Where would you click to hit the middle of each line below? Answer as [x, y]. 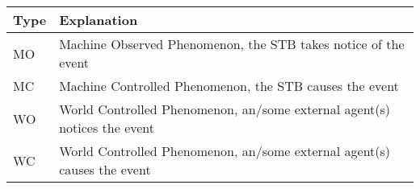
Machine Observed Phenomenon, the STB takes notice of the [232, 44]
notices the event [107, 127]
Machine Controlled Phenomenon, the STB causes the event [229, 86]
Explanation [99, 20]
